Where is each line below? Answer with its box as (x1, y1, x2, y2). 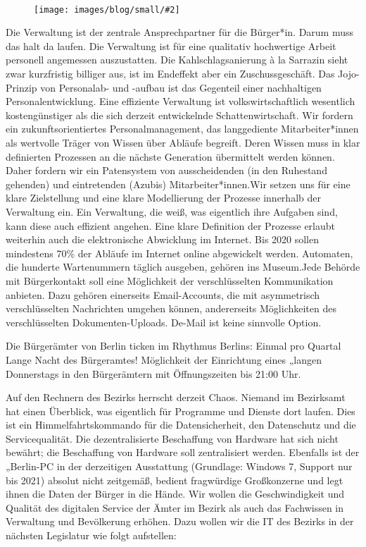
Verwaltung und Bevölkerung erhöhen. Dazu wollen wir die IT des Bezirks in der (6, 514, 354, 529)
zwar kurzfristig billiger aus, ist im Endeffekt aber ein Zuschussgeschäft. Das (6, 66, 335, 81)
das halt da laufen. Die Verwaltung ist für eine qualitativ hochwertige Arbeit (6, 38, 336, 53)
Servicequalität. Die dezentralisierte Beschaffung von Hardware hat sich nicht (6, 431, 339, 445)
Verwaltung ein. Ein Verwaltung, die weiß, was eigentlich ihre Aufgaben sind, (6, 204, 338, 219)
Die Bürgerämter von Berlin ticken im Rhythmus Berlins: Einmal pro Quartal (6, 338, 341, 353)
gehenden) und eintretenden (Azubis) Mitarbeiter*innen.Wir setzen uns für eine (6, 176, 351, 191)
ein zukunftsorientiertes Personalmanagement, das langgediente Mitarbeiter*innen (6, 121, 359, 136)
